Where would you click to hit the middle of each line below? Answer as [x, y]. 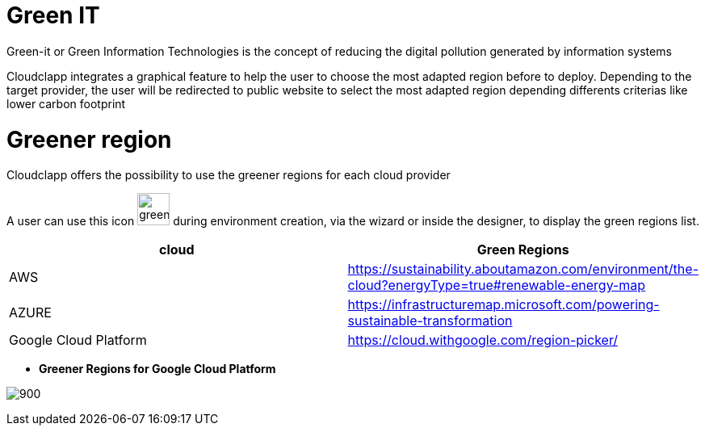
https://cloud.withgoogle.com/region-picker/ [483, 340]
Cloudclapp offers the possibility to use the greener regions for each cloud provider [229, 175]
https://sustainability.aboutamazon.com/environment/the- [523, 269]
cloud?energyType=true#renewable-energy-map [497, 285]
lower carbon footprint [66, 103]
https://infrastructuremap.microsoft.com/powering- [504, 305]
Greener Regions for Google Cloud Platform [157, 369]
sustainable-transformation [430, 321]
